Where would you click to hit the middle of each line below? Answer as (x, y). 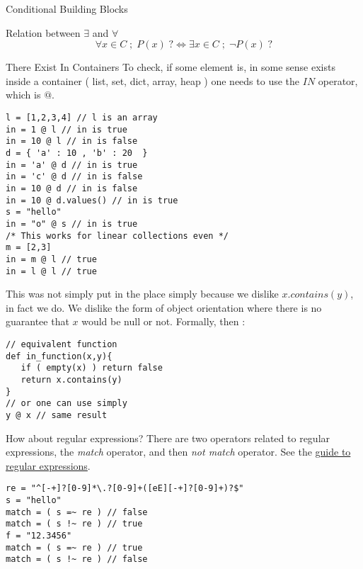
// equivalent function (62, 344)
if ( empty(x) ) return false (92, 368)
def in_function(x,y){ (59, 356)
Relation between (43, 32)
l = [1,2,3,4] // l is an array (82, 117)
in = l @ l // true (51, 271)
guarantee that (38, 321)
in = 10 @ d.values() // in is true (92, 200)
